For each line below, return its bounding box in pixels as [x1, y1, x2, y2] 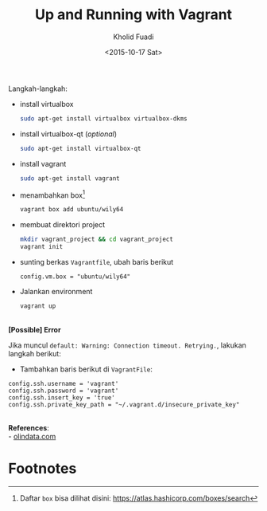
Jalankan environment [19, 286, 93, 296]
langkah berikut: [8, 348, 61, 358]
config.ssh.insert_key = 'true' [8, 393, 115, 402]
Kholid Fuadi [113, 32, 154, 41]
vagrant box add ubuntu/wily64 [19, 206, 124, 214]
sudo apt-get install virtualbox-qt [19, 144, 141, 152]
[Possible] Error [8, 324, 61, 334]
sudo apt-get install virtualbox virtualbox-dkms [19, 114, 188, 123]
